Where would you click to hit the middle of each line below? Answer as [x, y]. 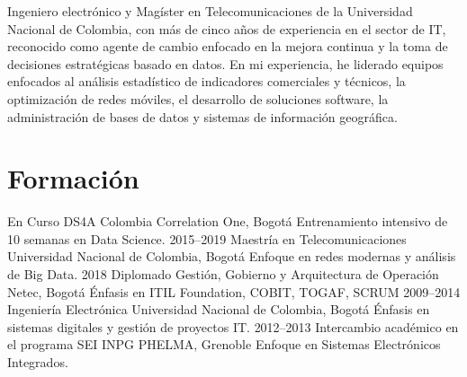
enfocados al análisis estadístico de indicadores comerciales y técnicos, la [207, 81]
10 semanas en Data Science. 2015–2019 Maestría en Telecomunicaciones [207, 238]
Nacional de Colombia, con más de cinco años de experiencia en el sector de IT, [227, 28]
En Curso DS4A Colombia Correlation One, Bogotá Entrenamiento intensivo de [228, 221]
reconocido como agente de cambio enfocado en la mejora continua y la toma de [228, 46]
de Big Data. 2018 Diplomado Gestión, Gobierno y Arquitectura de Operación [223, 274]
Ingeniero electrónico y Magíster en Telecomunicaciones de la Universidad [210, 11]
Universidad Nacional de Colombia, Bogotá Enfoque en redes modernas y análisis [232, 256]
